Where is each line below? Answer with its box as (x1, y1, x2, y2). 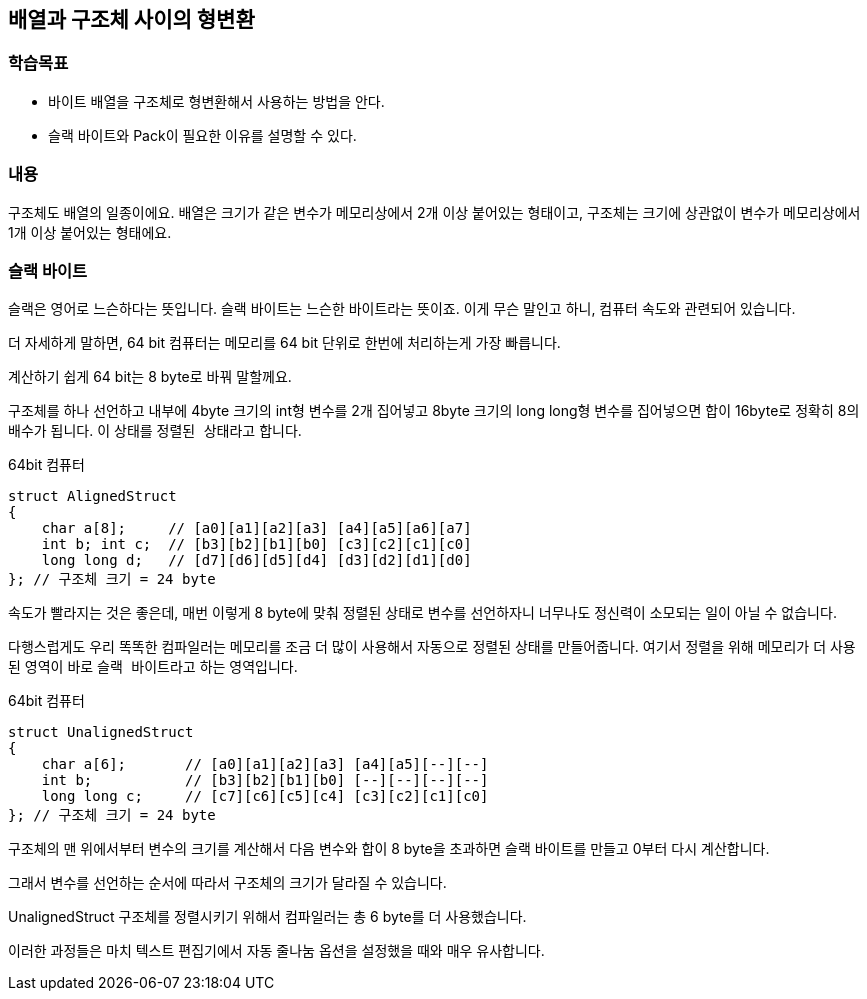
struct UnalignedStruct (8, 724, 194, 741)
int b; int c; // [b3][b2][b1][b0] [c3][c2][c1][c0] (41, 536, 472, 553)
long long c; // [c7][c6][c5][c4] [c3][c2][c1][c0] (41, 788, 489, 805)
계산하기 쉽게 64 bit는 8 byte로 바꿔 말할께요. (8, 368, 292, 386)
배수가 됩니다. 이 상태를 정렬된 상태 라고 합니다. (8, 422, 302, 440)
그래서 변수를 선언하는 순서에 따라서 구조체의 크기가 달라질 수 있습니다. (8, 874, 447, 892)
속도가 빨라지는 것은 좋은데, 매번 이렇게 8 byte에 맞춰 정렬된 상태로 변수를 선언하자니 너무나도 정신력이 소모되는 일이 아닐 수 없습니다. (8, 604, 837, 622)
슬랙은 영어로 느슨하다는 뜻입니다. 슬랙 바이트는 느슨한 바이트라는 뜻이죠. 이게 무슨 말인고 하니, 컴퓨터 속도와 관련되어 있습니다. (8, 300, 796, 318)
